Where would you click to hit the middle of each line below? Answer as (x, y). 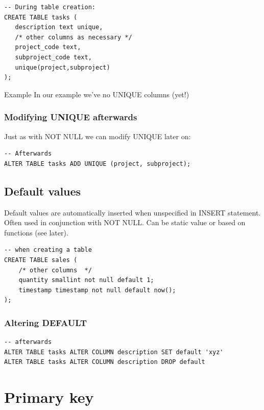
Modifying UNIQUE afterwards (71, 117)
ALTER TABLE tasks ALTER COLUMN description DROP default (105, 362)
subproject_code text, (53, 57)
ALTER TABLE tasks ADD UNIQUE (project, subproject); (98, 164)
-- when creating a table (48, 250)
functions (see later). (36, 232)
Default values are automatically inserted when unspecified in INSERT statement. (133, 212)
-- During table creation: (50, 7)
